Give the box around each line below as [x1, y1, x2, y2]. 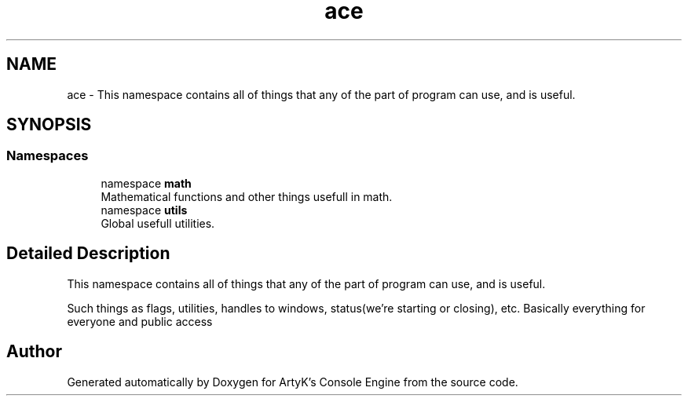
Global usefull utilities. [101, 216, 215, 230]
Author [6, 342, 62, 362]
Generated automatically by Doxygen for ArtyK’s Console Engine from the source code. [67, 375, 518, 389]
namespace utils [101, 203, 188, 217]
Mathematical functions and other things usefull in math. [101, 189, 393, 203]
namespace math [101, 176, 192, 190]
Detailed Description [6, 243, 170, 264]
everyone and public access [67, 314, 213, 328]
